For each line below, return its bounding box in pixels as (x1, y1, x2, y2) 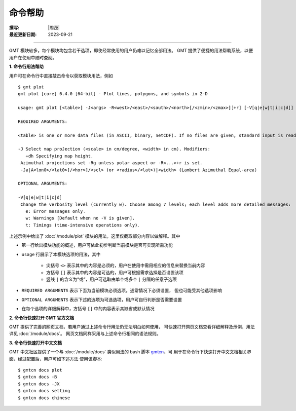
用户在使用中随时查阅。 (9, 54, 57, 60)
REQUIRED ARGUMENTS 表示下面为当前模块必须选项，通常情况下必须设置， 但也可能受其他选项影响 (21, 288, 222, 294)
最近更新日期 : (9, 31, 37, 37)
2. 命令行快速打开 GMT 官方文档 (9, 315, 74, 321)
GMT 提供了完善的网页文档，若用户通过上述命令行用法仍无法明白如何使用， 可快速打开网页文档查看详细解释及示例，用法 (9, 324, 255, 330)
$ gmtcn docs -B (18, 374, 57, 380)
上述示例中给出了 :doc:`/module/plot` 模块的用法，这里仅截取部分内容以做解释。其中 (9, 233, 181, 239)
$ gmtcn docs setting (18, 388, 70, 394)
